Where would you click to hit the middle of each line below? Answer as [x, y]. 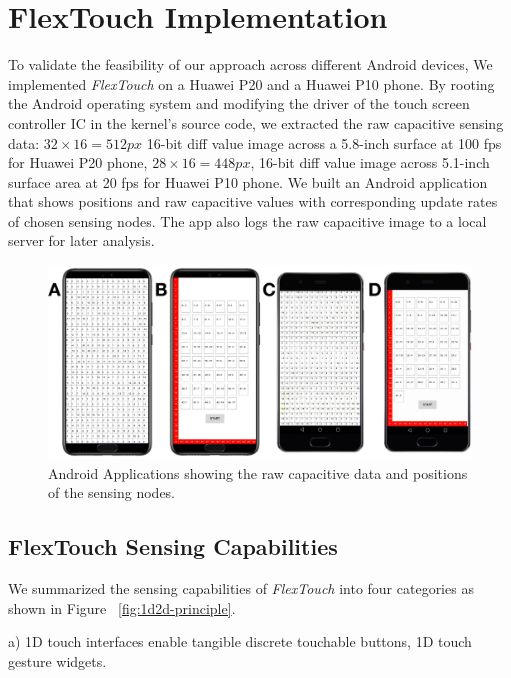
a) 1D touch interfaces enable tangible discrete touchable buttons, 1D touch [240, 641]
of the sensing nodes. [112, 492]
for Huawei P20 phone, [78, 162]
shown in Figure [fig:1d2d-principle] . [122, 607]
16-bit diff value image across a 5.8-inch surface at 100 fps [324, 142]
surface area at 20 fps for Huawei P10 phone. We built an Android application [248, 181]
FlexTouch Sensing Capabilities [173, 546]
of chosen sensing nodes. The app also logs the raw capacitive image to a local [247, 220]
